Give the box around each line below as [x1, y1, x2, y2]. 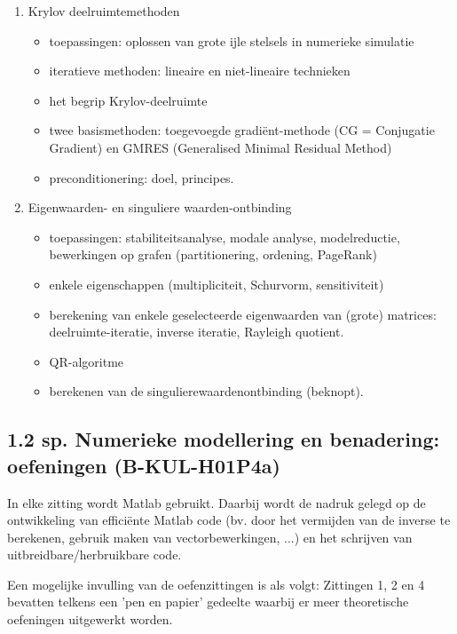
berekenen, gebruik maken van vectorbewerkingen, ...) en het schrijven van [7, 527, 413, 546]
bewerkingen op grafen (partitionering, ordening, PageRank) [49, 245, 377, 264]
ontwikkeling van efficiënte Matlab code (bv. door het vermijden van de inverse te [7, 511, 451, 529]
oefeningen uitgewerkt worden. [7, 610, 173, 629]
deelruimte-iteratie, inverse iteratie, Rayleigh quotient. [49, 322, 344, 341]
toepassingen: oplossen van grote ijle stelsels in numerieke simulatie [49, 31, 414, 50]
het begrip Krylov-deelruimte [49, 91, 208, 109]
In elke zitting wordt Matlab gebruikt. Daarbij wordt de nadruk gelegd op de [7, 493, 426, 511]
